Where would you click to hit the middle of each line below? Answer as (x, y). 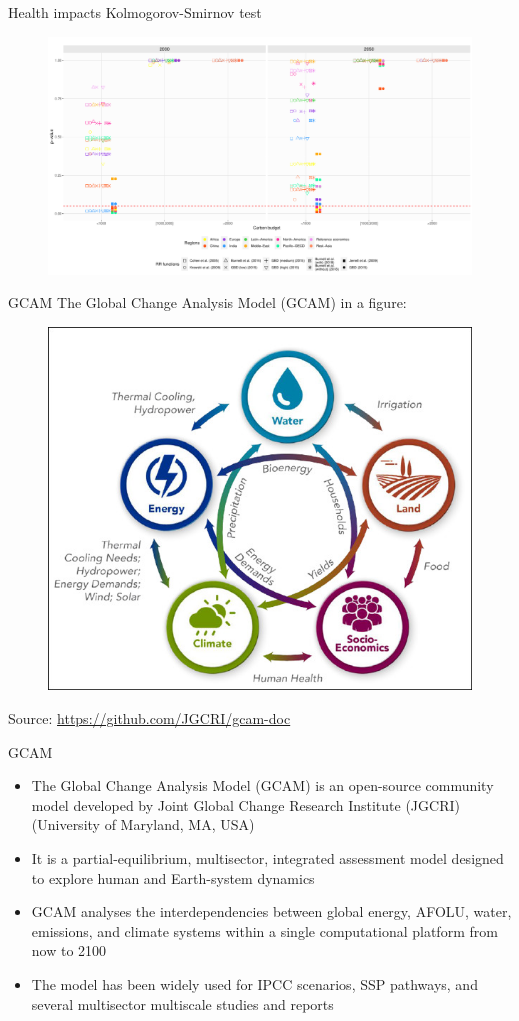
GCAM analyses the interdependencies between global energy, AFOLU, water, (271, 911)
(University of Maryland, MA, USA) (143, 824)
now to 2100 (69, 950)
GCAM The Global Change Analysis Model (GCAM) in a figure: (207, 302)
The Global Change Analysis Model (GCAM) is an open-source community (262, 785)
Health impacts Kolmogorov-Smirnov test (135, 12)
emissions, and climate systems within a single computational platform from (264, 930)
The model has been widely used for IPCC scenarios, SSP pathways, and (254, 983)
